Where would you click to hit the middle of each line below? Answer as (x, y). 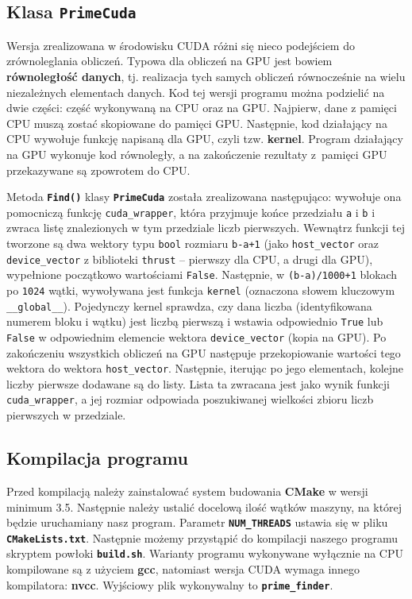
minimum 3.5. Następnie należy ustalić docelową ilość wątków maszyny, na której (204, 506)
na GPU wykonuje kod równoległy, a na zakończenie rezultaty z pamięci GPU (197, 154)
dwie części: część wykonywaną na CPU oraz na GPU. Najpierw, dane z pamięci (202, 108)
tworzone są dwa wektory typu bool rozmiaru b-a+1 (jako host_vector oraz (193, 243)
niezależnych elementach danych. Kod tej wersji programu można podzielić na (196, 92)
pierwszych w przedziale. (66, 415)
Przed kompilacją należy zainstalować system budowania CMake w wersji (187, 491)
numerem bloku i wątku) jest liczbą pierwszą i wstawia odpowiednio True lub (195, 321)
